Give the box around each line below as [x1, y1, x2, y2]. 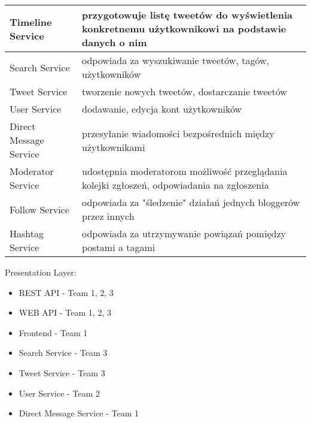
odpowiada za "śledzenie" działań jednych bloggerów [82, 195, 300, 209]
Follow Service [10, 202, 69, 216]
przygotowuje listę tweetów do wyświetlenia [82, 8, 292, 22]
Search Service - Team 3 [19, 346, 108, 359]
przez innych [82, 209, 135, 223]
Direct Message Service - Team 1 [19, 407, 139, 419]
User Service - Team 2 [19, 386, 100, 399]
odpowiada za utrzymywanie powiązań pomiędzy [82, 226, 286, 240]
